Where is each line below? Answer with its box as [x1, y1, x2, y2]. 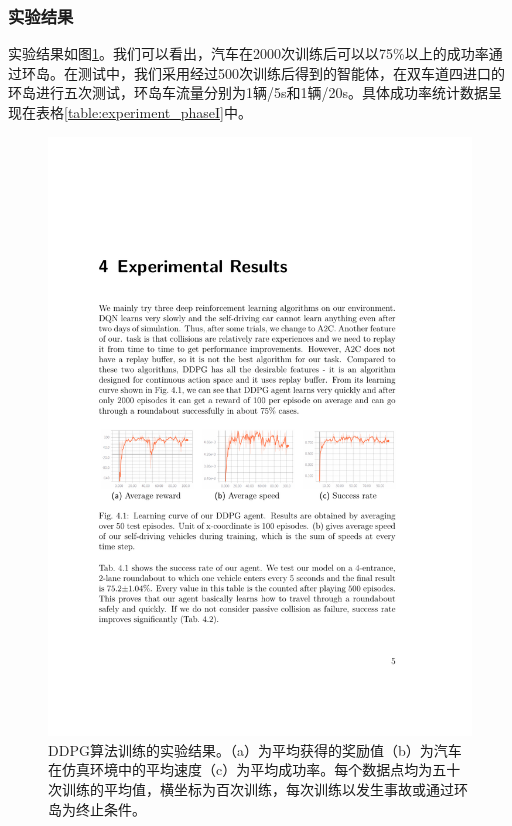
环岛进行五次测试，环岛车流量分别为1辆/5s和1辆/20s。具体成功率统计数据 [8, 82, 489, 103]
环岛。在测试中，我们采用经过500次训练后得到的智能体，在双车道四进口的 [21, 62, 505, 83]
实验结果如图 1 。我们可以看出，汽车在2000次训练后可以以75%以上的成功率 [8, 43, 489, 64]
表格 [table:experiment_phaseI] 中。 [35, 102, 252, 122]
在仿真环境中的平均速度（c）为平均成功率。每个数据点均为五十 [48, 759, 461, 780]
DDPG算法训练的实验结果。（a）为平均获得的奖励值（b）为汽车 [48, 739, 462, 760]
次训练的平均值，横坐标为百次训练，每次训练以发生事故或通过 [48, 779, 454, 800]
